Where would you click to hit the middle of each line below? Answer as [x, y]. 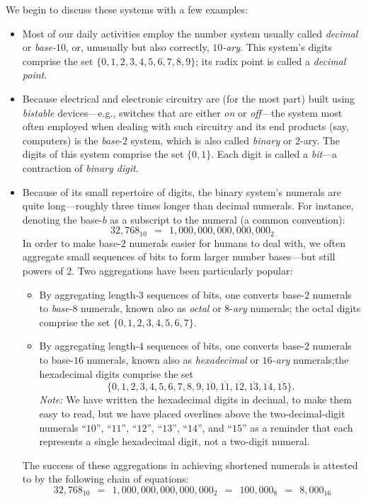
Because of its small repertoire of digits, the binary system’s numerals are [182, 191]
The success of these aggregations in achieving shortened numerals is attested [190, 465]
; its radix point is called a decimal [271, 61]
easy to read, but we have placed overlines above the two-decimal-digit [192, 413]
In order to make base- [72, 242]
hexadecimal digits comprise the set [116, 373]
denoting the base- [62, 219]
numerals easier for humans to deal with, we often [238, 242]
